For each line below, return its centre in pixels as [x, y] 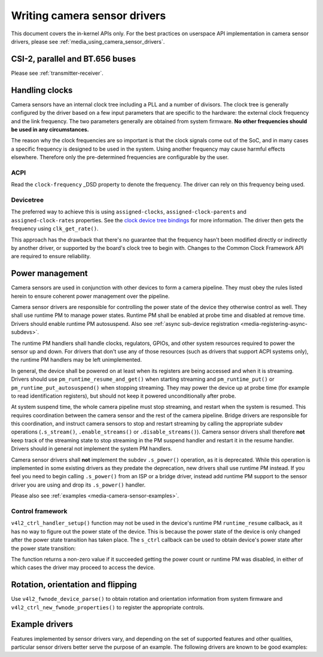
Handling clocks [42, 90]
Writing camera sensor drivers [89, 16]
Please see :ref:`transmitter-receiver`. [57, 73]
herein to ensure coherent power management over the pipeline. [90, 296]
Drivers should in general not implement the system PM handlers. [92, 449]
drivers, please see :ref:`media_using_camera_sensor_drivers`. [88, 41]
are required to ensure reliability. [51, 256]
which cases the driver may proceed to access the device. [83, 567]
